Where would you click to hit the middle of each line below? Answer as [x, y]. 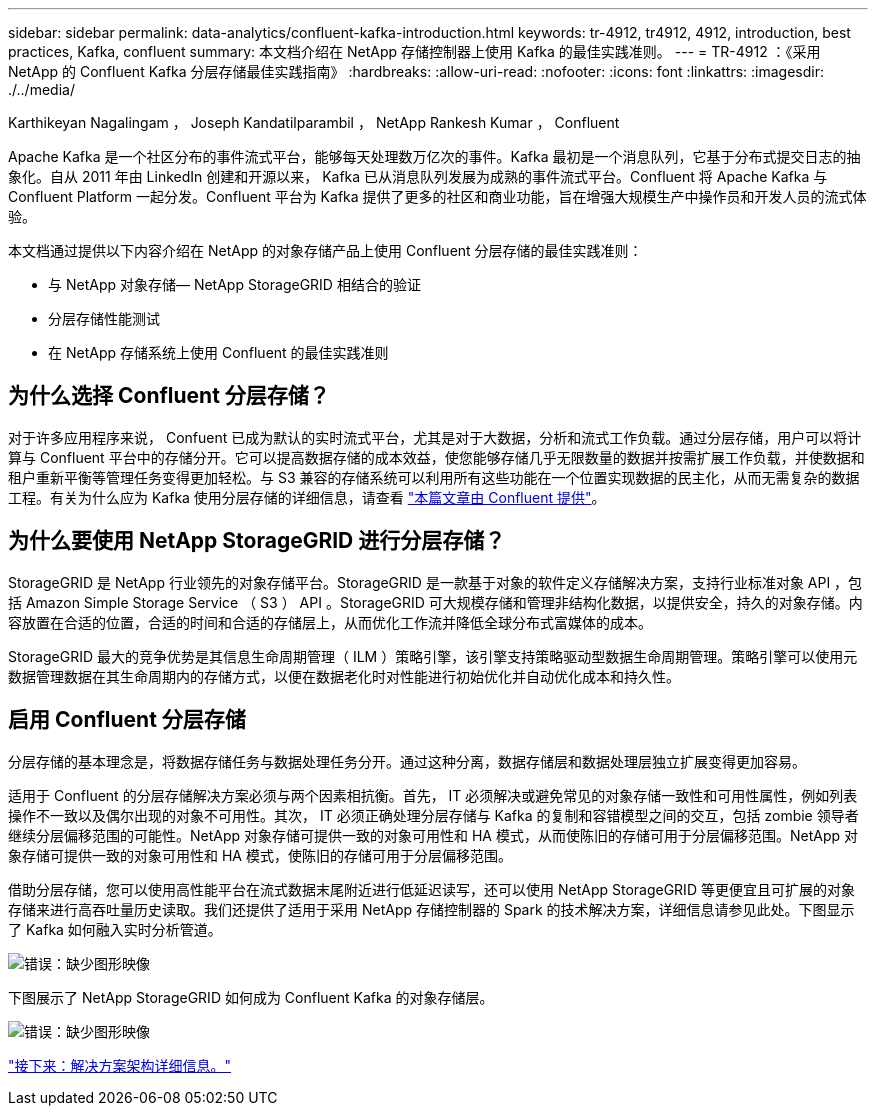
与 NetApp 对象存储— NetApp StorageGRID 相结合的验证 [234, 284]
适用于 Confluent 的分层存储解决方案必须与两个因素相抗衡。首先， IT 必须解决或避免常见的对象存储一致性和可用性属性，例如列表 [433, 795]
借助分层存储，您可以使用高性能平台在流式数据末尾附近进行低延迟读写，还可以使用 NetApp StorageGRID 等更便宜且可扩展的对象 [431, 889]
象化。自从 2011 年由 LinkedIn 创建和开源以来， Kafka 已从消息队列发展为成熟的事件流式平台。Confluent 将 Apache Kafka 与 [418, 176]
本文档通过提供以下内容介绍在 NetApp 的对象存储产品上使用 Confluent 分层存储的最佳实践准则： [325, 250]
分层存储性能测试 [104, 318]
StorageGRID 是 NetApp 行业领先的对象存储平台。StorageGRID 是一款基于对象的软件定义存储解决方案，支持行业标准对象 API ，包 [435, 582]
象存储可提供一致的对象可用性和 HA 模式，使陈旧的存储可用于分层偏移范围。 [260, 855]
